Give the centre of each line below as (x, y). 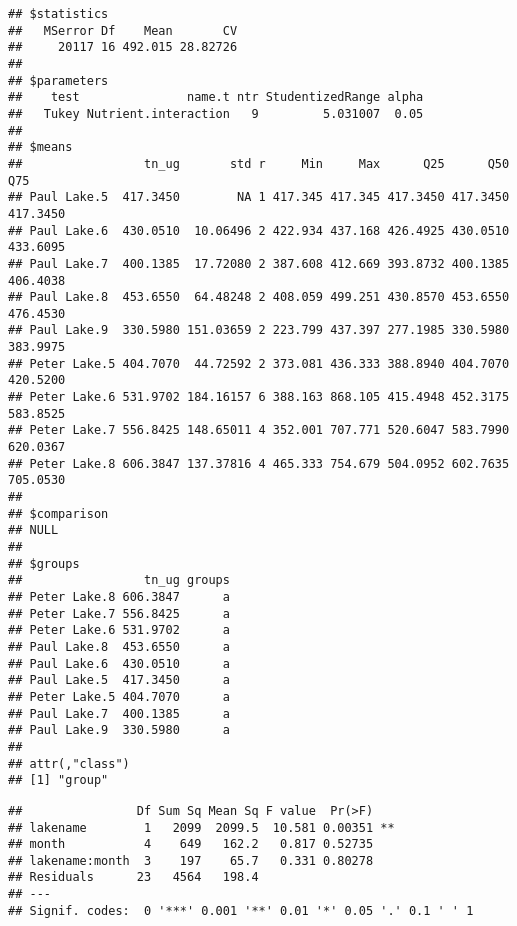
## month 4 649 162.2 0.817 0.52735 (191, 844)
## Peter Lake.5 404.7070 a (119, 696)
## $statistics (58, 14)
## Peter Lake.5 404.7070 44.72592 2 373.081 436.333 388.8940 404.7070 (259, 363)
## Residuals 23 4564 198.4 (133, 877)
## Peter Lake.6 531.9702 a (119, 630)
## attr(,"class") (69, 763)
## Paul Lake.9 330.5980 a (119, 730)
